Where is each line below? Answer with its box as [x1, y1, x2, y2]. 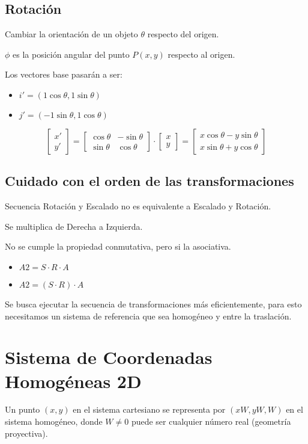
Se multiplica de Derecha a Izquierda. [5, 220, 143, 232]
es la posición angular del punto [13, 48, 130, 60]
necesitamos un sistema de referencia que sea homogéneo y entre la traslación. [5, 309, 292, 322]
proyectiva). [5, 427, 48, 439]
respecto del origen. [147, 28, 219, 40]
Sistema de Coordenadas [5, 345, 213, 369]
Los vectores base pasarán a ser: [5, 68, 122, 81]
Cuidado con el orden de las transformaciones [5, 171, 294, 190]
